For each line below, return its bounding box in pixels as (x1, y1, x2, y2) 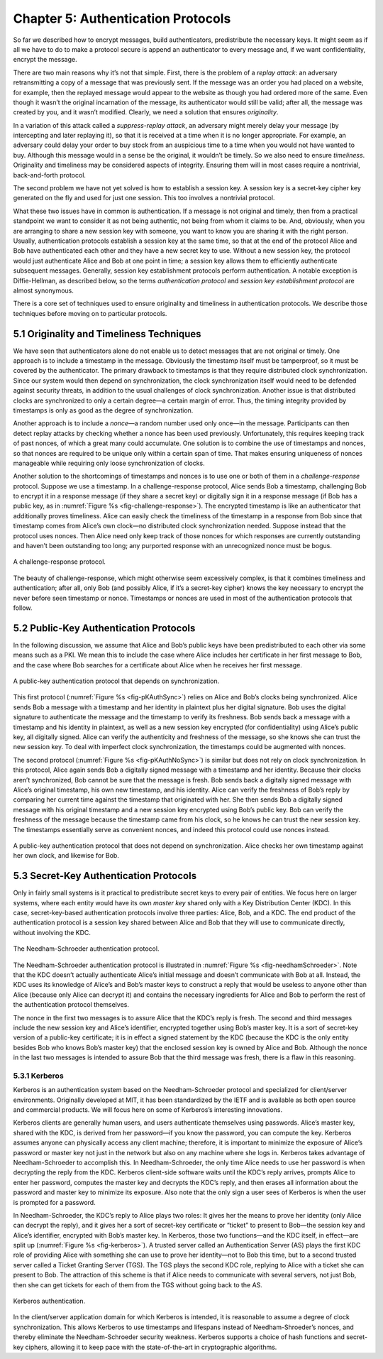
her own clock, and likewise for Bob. (13, 851, 120, 860)
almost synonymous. (13, 286, 74, 295)
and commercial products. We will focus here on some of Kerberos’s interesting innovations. (13, 1106, 283, 1114)
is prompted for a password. (13, 1198, 96, 1206)
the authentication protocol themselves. (13, 1000, 129, 1009)
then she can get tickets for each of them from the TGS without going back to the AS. (13, 1280, 262, 1289)
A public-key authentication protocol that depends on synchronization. (13, 677, 220, 685)
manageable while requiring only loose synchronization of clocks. (13, 459, 205, 467)
